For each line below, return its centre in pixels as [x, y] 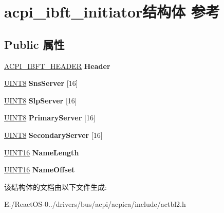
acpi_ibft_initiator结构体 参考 [112, 12]
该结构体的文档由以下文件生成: [55, 187]
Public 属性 [34, 44]
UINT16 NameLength [42, 152]
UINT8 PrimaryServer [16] [50, 118]
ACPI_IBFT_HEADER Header [57, 66]
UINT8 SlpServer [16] [41, 100]
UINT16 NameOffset [40, 170]
